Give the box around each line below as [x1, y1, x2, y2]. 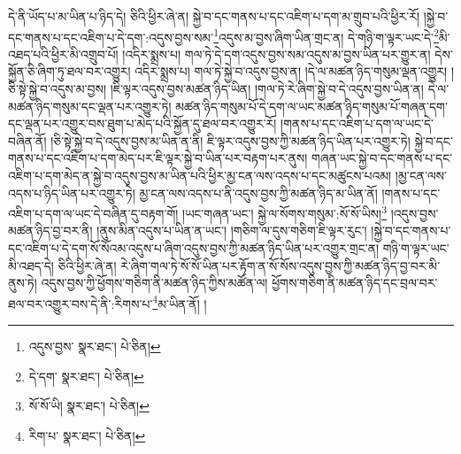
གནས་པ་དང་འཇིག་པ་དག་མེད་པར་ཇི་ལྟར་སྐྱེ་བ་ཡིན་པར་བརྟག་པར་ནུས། [8, 149, 308, 167]
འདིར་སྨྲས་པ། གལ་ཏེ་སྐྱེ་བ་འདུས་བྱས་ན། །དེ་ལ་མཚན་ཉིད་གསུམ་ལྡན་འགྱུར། [134, 62, 448, 81]
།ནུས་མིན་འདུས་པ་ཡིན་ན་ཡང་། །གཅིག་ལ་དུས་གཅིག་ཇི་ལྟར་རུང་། [96, 221, 367, 240]
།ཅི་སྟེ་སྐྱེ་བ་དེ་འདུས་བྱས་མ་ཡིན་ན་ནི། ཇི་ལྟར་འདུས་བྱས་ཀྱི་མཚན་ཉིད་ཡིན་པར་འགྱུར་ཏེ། [50, 131, 411, 150]
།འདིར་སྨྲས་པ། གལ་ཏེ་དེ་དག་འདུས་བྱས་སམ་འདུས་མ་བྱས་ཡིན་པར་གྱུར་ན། [122, 44, 431, 63]
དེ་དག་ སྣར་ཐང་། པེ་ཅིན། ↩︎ [28, 366, 144, 385]
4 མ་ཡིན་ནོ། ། [152, 291, 207, 312]
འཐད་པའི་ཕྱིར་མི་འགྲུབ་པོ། [8, 44, 119, 63]
